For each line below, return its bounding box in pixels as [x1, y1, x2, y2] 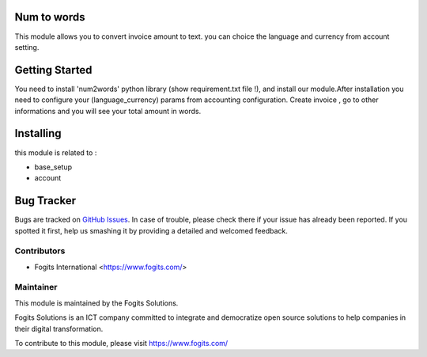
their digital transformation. [14, 324, 104, 333]
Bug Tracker [14, 194, 77, 207]
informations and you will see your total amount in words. [14, 106, 202, 116]
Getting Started [14, 63, 93, 77]
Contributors [14, 245, 66, 256]
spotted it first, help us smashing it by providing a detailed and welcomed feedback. [14, 226, 288, 235]
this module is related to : [14, 147, 97, 158]
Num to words [14, 10, 86, 24]
